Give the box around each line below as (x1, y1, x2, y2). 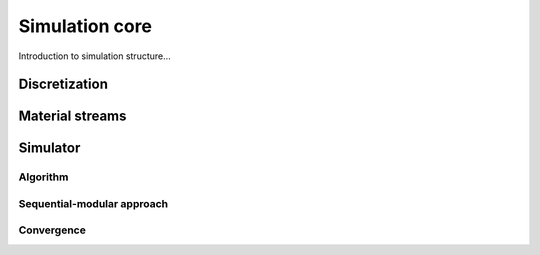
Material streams (18, 108, 127, 125)
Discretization (18, 76, 109, 93)
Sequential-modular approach (18, 196, 169, 210)
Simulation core (18, 15, 152, 37)
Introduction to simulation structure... (18, 50, 172, 62)
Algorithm (18, 170, 69, 184)
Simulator (18, 140, 81, 157)
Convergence (18, 223, 87, 237)
